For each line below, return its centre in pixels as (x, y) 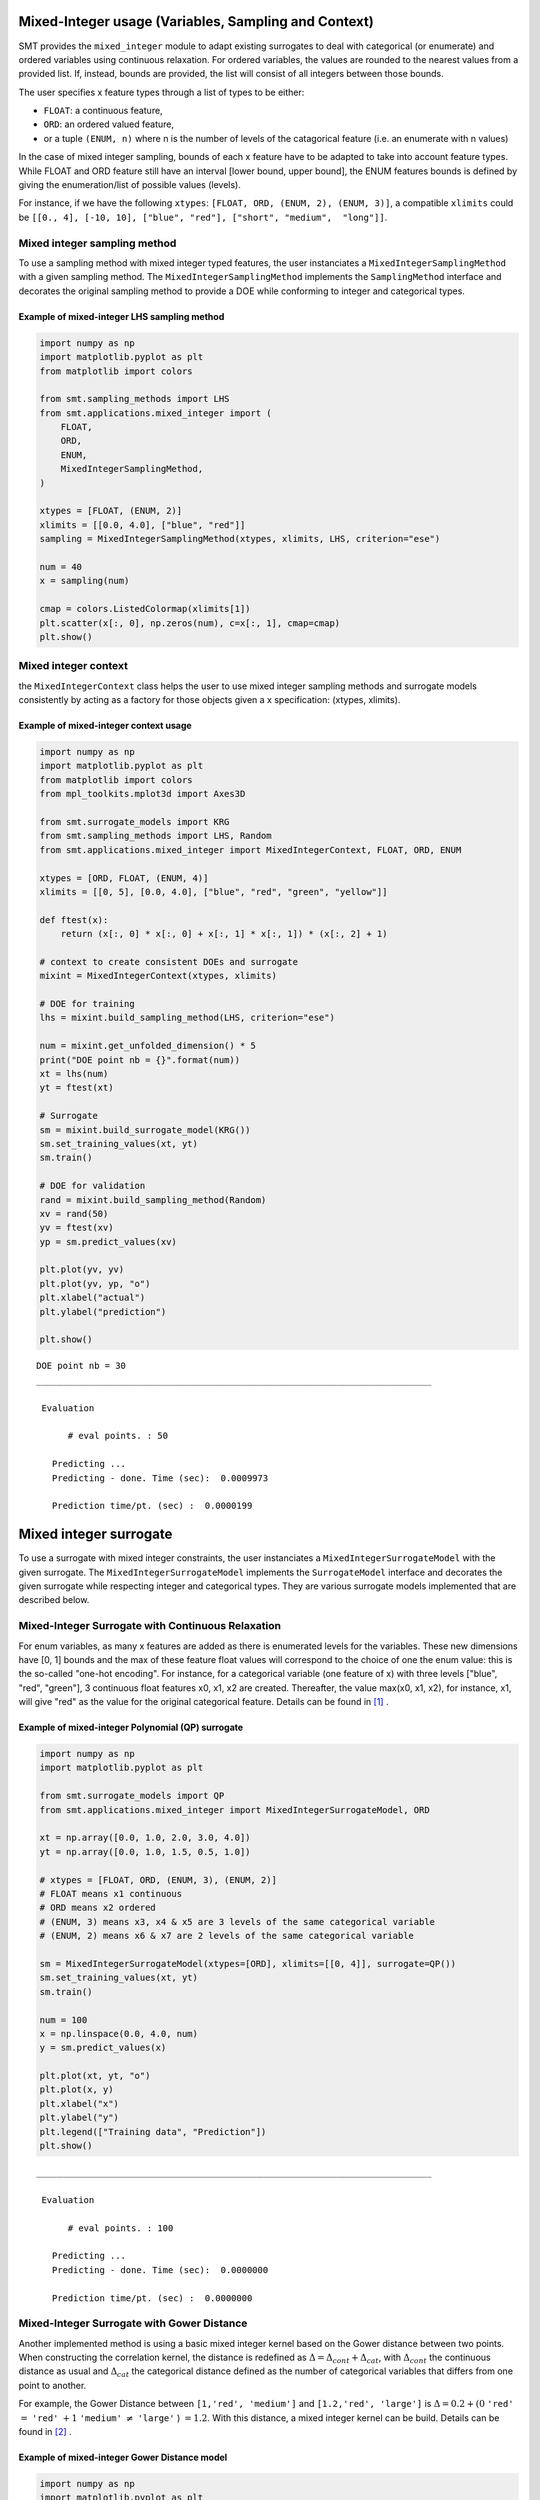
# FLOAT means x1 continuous (111, 1893)
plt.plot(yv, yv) (82, 1269)
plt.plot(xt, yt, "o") (95, 2076)
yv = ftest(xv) (76, 1228)
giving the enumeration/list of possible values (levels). (130, 185)
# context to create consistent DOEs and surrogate (169, 961)
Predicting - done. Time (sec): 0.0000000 (160, 2269)
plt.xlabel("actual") (92, 1298)
